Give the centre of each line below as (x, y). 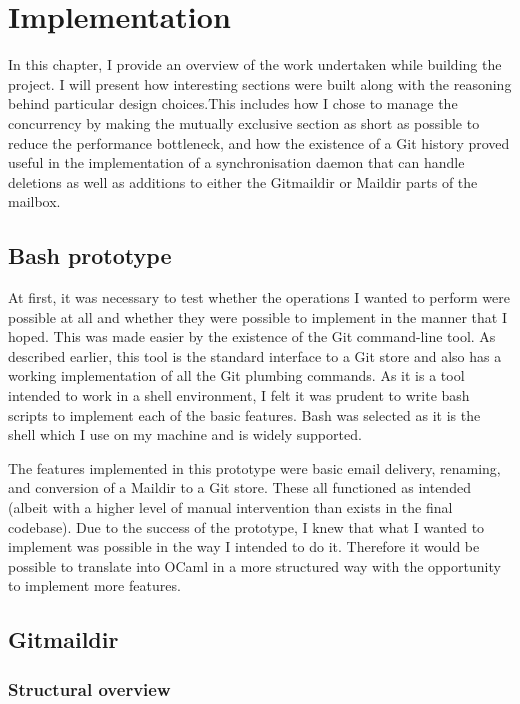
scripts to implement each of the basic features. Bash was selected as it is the (244, 414)
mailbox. (34, 201)
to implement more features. (94, 585)
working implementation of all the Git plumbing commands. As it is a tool (236, 375)
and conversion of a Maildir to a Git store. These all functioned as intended (239, 487)
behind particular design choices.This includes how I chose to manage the (233, 103)
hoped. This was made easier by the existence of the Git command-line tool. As (252, 336)
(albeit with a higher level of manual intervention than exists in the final (230, 507)
